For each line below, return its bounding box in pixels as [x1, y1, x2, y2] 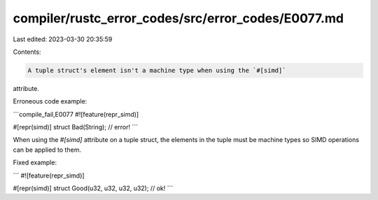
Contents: [13, 48, 41, 56]
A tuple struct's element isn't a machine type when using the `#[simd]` [27, 66, 286, 74]
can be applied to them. [13, 145, 82, 154]
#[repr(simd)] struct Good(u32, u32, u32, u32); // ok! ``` [13, 184, 174, 192]
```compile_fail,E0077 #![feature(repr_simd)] [13, 110, 139, 118]
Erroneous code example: [13, 97, 87, 106]
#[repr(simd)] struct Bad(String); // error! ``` [13, 123, 139, 131]
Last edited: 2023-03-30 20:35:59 [13, 35, 113, 43]
